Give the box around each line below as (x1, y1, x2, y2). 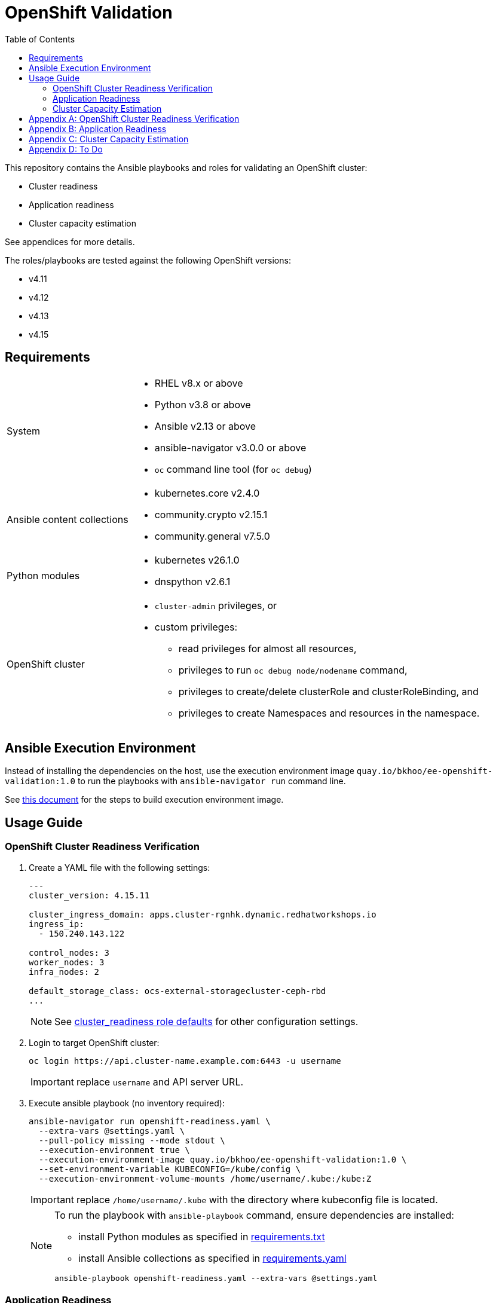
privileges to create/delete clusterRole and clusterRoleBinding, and (178, 685, 479, 698)
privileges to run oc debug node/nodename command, (178, 663, 408, 676)
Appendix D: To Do (29, 143, 103, 154)
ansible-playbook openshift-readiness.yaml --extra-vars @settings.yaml (54, 1273, 378, 1283)
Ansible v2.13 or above (154, 420, 256, 432)
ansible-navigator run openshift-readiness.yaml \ (29, 1116, 271, 1126)
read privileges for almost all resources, (178, 642, 357, 654)
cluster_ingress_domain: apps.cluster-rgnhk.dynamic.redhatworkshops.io (29, 909, 376, 919)
